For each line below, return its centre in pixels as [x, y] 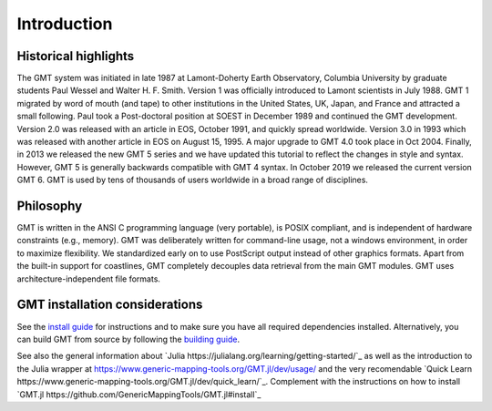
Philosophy [50, 206]
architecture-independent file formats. [89, 279]
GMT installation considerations [110, 305]
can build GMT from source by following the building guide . [128, 339]
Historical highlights [76, 56]
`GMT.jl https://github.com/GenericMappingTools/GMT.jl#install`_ [139, 394]
